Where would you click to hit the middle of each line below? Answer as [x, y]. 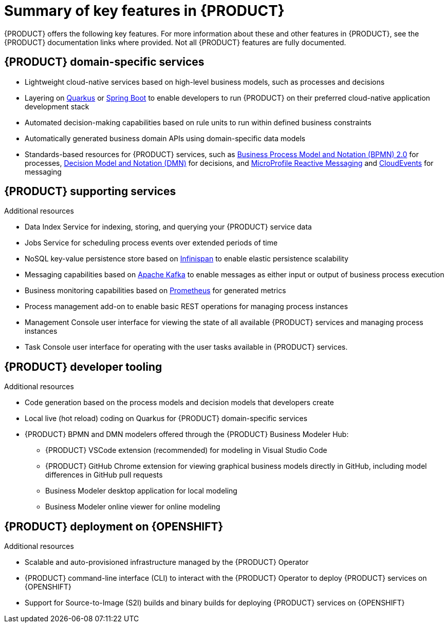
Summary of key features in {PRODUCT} [144, 11]
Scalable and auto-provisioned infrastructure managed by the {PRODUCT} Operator [167, 562]
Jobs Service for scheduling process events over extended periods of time [151, 243]
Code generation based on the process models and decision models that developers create [179, 403]
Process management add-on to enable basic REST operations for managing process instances [186, 307]
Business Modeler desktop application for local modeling [141, 491]
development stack [57, 106]
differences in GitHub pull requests [104, 475]
